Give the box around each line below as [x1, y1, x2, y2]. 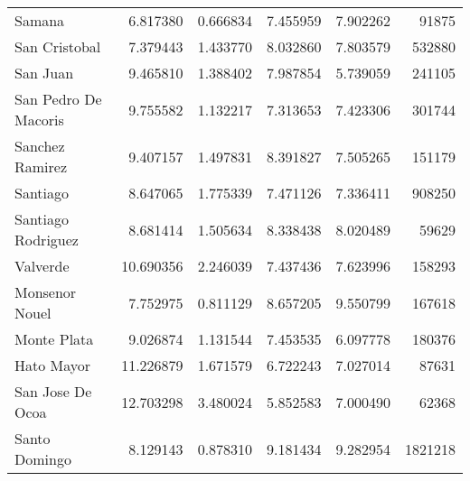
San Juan [14, 62, 74, 83]
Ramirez [14, 156, 68, 177]
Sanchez [14, 135, 65, 156]
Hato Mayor [14, 355, 91, 375]
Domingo [14, 449, 71, 469]
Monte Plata [14, 328, 94, 349]
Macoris [14, 109, 64, 130]
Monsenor [14, 282, 77, 302]
